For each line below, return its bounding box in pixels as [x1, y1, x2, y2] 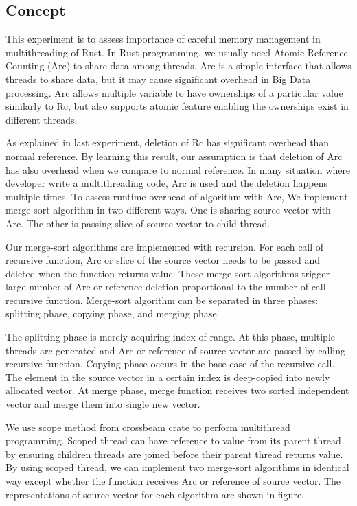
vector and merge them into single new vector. [5, 397, 200, 411]
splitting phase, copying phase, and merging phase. [5, 306, 220, 321]
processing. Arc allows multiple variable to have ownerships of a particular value [5, 85, 343, 100]
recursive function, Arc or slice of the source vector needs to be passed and [5, 253, 320, 267]
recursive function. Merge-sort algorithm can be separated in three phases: [5, 292, 319, 307]
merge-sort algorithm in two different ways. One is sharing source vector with [5, 203, 331, 217]
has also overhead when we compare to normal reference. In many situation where [5, 162, 351, 176]
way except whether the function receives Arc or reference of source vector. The [5, 474, 341, 488]
